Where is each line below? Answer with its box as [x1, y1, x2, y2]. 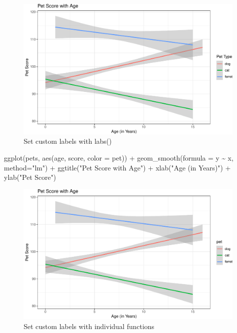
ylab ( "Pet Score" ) [4, 172, 56, 182]
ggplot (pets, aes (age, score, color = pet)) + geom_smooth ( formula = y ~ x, [4, 152, 234, 163]
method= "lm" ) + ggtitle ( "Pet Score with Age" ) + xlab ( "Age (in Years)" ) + [4, 162, 231, 172]
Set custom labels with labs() [24, 136, 112, 146]
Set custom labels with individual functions [24, 321, 155, 332]
